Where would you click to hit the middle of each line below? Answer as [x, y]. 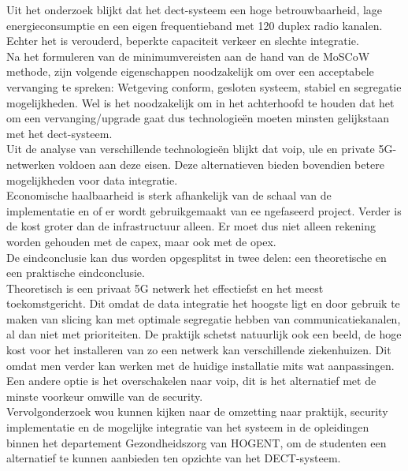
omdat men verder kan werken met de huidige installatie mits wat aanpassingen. [200, 365]
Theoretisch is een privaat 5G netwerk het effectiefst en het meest [165, 288]
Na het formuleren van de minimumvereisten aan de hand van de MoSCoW [188, 56]
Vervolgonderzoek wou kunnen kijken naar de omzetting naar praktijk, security [197, 411]
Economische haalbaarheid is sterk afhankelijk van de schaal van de [169, 195]
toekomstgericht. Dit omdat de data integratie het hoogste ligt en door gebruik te [203, 303]
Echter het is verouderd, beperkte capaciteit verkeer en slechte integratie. [183, 41]
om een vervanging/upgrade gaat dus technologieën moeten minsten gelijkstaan [198, 118]
